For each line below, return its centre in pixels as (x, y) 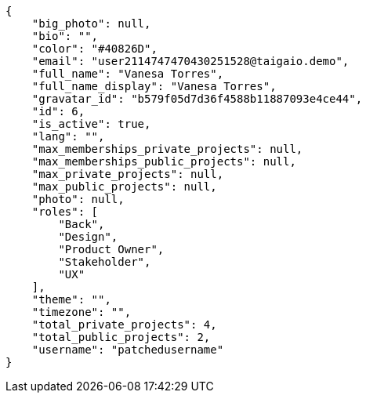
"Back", (82, 224)
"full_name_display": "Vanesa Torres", (154, 86)
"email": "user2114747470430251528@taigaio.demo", (190, 61)
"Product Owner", (111, 249)
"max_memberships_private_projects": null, (167, 149)
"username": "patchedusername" (128, 350)
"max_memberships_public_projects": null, (164, 161)
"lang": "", (68, 136)
